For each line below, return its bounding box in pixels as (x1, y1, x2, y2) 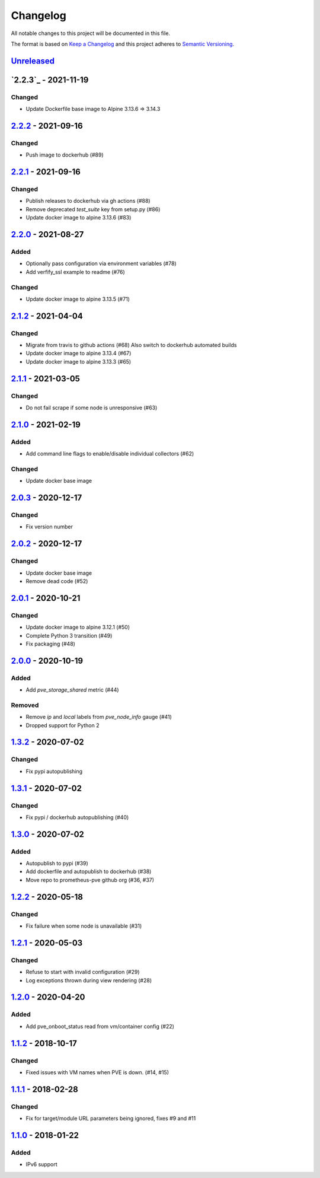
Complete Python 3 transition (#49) (25, 632, 113, 639)
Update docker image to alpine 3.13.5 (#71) (25, 295, 130, 303)
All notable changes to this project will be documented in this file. (11, 30, 171, 37)
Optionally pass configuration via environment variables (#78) (25, 260, 177, 267)
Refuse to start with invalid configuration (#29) (25, 969, 140, 976)
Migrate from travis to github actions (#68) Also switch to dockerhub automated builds (25, 342, 237, 349)
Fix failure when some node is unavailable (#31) (25, 922, 142, 929)
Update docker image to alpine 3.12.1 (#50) (25, 623, 130, 631)
